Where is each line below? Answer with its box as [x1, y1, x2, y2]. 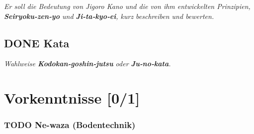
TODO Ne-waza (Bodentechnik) [4, 119, 136, 131]
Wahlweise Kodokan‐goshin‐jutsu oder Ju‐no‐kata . [4, 58, 171, 69]
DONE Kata [4, 35, 70, 50]
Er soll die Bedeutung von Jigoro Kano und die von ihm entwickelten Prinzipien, [4, 1, 251, 11]
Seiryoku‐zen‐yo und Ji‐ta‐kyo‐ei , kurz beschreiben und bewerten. [4, 10, 214, 21]
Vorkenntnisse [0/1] [4, 88, 140, 108]
